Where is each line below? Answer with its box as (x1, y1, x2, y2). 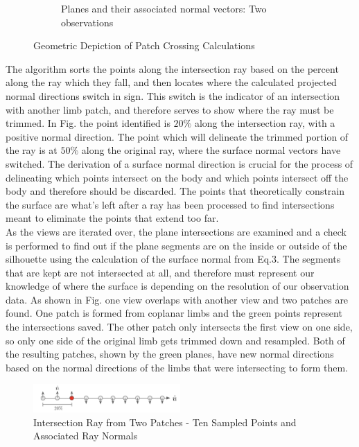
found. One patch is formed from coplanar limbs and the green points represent (6, 306, 342, 320)
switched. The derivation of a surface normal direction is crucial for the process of (6, 156, 353, 170)
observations (61, 15, 114, 29)
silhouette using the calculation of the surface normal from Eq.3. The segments (6, 252, 341, 266)
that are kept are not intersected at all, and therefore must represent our (6, 265, 315, 279)
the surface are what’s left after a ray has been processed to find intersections (6, 197, 335, 211)
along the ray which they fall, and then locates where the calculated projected (6, 75, 337, 89)
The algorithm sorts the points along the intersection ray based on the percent (6, 61, 339, 76)
